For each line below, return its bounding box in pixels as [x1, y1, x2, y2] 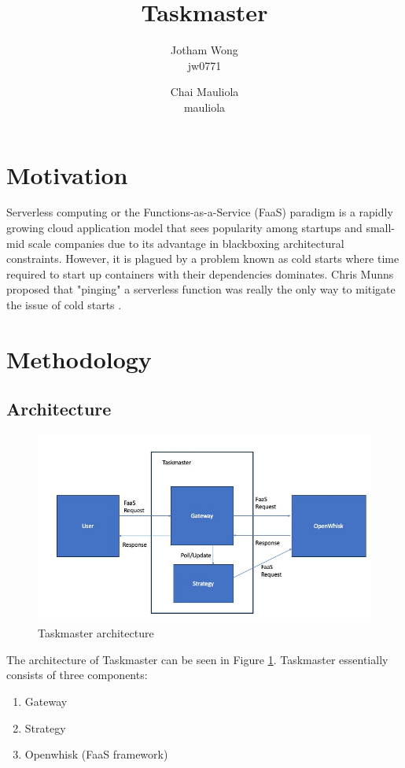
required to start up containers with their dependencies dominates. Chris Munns [6, 265, 394, 282]
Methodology [6, 342, 152, 375]
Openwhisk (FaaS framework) [24, 746, 168, 762]
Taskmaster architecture [38, 625, 154, 641]
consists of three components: [6, 666, 148, 683]
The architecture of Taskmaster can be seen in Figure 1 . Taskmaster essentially [6, 651, 388, 667]
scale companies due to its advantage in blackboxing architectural [28, 234, 344, 251]
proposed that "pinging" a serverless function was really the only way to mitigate [6, 281, 396, 297]
